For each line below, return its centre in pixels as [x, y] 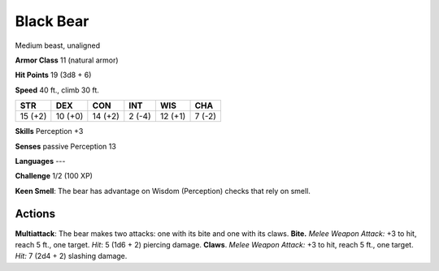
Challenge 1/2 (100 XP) [54, 176]
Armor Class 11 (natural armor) [67, 60]
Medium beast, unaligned [58, 45]
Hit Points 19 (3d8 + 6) [53, 75]
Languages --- [40, 161]
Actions [35, 214]
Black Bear [52, 21]
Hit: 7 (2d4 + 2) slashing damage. [71, 256]
